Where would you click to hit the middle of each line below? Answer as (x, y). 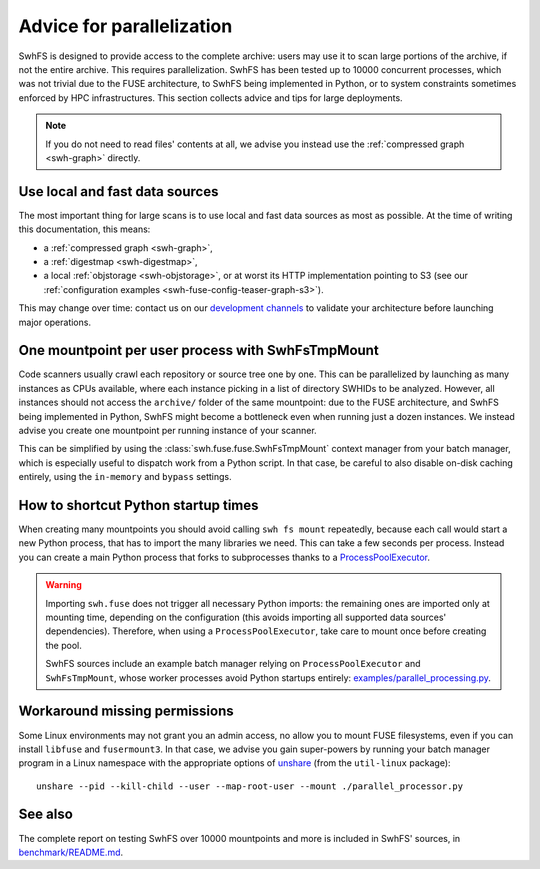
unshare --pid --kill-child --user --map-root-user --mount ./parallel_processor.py (250, 786)
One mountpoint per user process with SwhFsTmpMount (198, 350)
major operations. (55, 322)
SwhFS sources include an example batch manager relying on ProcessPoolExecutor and (233, 664)
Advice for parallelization (125, 26)
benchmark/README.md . (71, 852)
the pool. (63, 645)
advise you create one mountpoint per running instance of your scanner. (167, 430)
